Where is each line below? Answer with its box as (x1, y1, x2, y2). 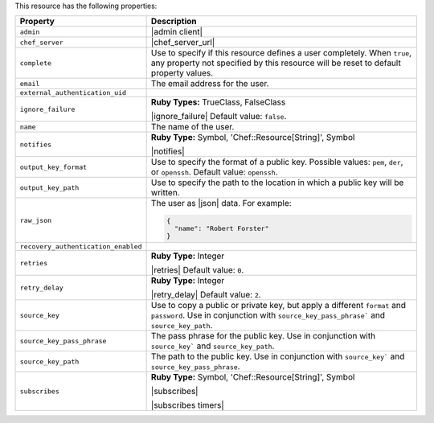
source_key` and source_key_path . (150, 340, 275, 351)
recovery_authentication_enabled (19, 242, 142, 251)
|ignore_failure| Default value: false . (150, 111, 287, 122)
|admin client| (150, 27, 203, 38)
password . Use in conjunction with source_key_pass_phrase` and (150, 310, 386, 321)
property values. (150, 68, 214, 79)
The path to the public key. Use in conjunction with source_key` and (150, 351, 405, 362)
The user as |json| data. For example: (150, 198, 293, 209)
